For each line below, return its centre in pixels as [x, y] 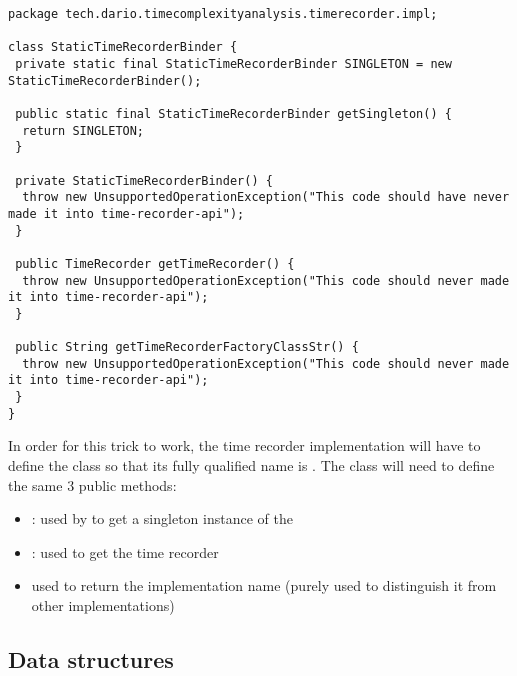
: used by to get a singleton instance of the [162, 518]
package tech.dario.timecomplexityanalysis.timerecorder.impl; [223, 14]
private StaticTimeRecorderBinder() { [144, 180]
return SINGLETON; [83, 130]
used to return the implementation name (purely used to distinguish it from [264, 585]
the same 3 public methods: [92, 484]
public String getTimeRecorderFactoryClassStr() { [187, 347]
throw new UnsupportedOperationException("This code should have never [266, 197]
